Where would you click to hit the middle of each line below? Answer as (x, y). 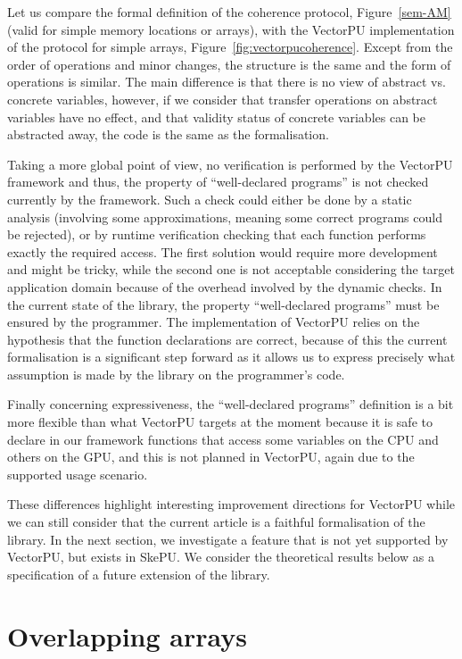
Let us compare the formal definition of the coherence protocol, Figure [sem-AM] (229, 12)
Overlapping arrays (127, 635)
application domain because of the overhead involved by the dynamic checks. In (225, 286)
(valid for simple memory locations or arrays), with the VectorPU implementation (231, 29)
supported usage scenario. (78, 474)
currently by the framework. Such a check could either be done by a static (210, 199)
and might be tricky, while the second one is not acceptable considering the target (231, 269)
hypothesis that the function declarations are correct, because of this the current (227, 339)
